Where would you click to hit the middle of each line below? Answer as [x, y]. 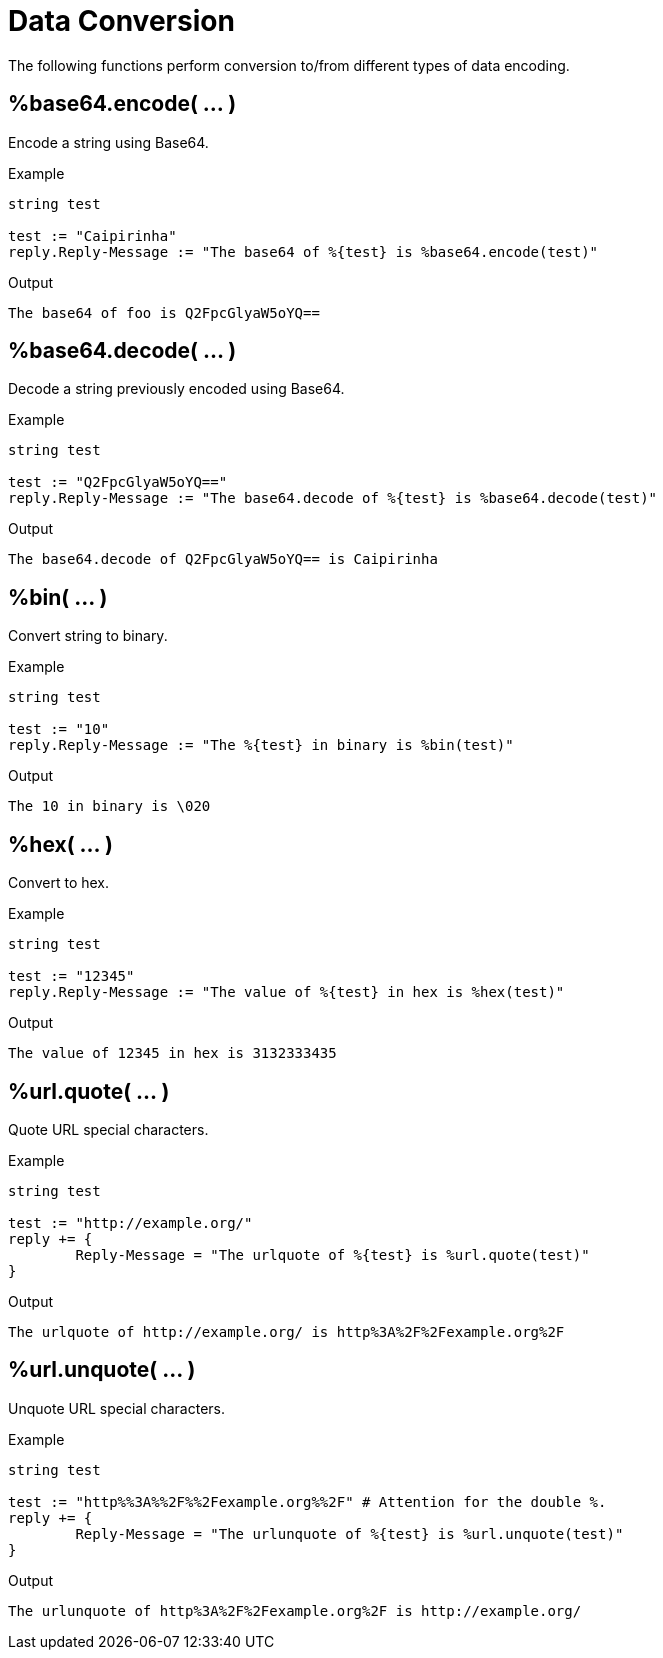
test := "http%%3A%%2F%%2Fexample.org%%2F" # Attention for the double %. [307, 1501]
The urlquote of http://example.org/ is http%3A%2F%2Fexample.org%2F [286, 1331]
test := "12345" [71, 976]
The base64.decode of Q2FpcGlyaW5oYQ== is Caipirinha [223, 559]
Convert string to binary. [88, 636]
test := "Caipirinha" [92, 235]
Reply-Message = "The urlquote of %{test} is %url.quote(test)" [332, 1254]
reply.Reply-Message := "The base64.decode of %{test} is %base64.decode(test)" [333, 498]
